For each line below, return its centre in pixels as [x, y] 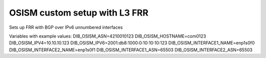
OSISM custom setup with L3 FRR [79, 13]
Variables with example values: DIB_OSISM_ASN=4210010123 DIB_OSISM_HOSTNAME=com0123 [108, 36]
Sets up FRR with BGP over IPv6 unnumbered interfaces [66, 27]
